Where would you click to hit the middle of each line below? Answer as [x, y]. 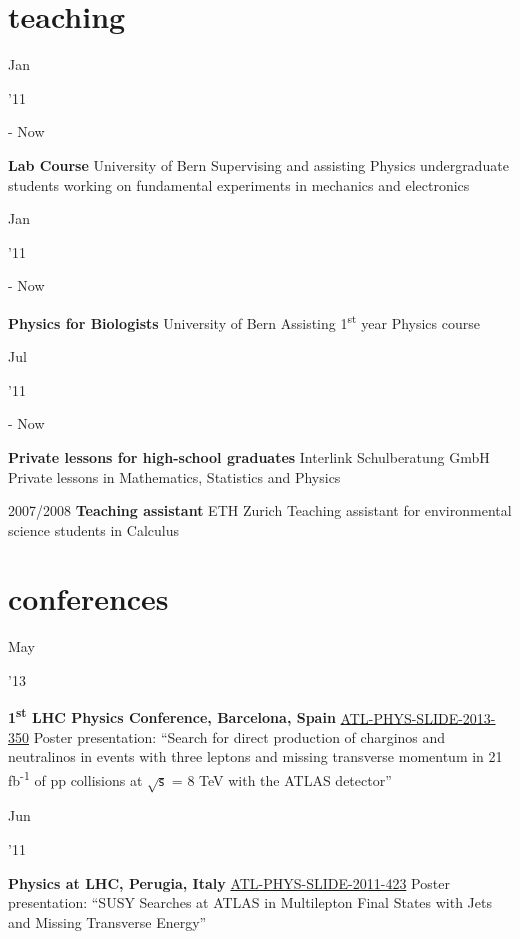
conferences [88, 598]
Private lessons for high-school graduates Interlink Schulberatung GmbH [249, 456]
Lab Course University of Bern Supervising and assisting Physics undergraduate [258, 164]
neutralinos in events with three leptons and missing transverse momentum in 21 [255, 756]
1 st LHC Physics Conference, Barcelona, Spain [172, 716]
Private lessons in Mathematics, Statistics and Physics [174, 476]
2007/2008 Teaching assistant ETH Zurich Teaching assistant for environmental [260, 510]
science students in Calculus [94, 529]
